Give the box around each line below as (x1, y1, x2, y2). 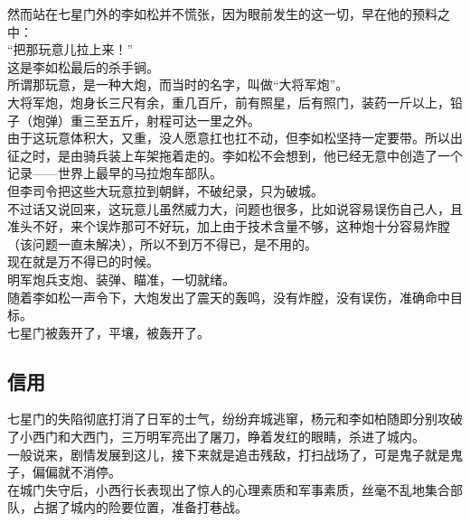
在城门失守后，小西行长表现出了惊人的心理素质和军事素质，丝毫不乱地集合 (7, 480, 450, 499)
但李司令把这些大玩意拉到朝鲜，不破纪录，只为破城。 (7, 181, 324, 200)
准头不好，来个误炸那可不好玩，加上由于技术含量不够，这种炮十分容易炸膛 (7, 217, 450, 236)
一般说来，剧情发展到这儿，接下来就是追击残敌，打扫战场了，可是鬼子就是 (7, 444, 450, 463)
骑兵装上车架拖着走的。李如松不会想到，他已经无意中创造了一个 (82, 145, 463, 164)
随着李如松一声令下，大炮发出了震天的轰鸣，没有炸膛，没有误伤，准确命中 (7, 287, 450, 306)
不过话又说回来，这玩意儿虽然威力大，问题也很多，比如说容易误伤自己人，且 (7, 199, 463, 218)
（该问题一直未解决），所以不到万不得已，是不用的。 (7, 234, 317, 253)
